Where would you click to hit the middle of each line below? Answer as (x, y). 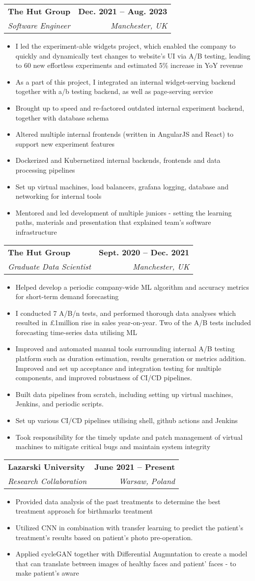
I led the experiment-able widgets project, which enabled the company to (126, 46)
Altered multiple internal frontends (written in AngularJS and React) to (125, 134)
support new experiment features (65, 143)
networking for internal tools (58, 196)
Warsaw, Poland (147, 481)
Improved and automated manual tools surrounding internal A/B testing (125, 349)
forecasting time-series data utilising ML (76, 332)
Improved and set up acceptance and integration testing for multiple (118, 368)
